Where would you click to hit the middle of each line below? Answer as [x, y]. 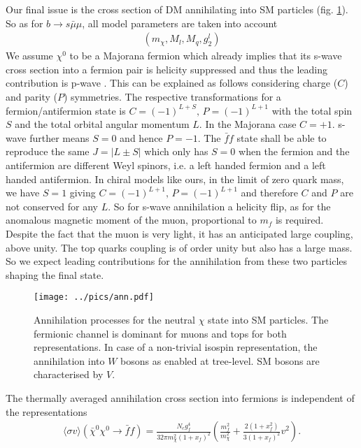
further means [59, 137]
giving [83, 193]
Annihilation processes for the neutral [114, 319]
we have [23, 193]
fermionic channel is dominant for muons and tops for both [160, 333]
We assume [29, 56]
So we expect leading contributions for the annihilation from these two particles [177, 261]
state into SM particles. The [268, 319]
